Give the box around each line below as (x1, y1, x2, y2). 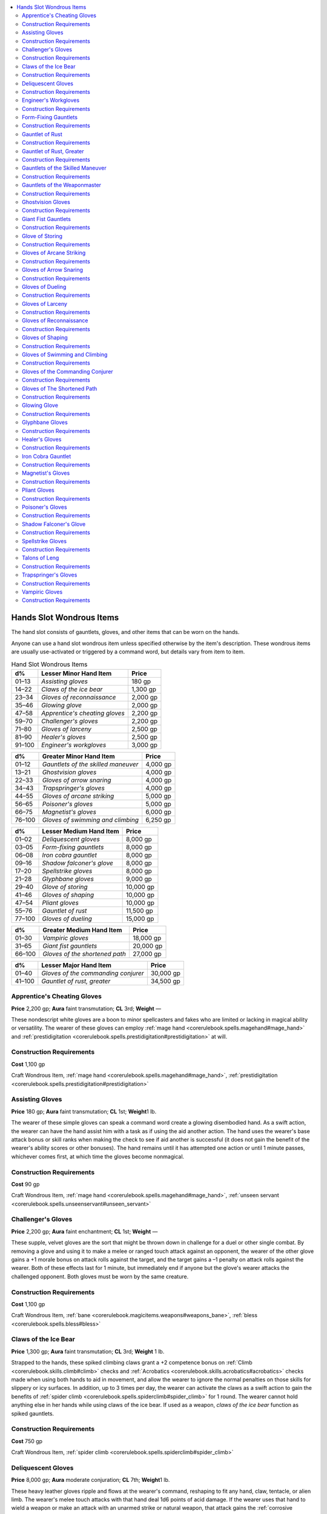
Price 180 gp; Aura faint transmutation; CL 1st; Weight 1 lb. (11, 1108, 157, 1115)
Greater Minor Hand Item (42, 752, 115, 760)
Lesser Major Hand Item (41, 960, 112, 969)
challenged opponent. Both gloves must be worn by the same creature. (11, 1272, 189, 1280)
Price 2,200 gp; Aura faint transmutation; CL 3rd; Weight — (11, 1005, 162, 1012)
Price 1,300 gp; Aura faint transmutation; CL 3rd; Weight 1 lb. (11, 1347, 165, 1355)
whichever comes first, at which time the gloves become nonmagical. (11, 1152, 185, 1160)
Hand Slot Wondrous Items (11, 660, 88, 669)
